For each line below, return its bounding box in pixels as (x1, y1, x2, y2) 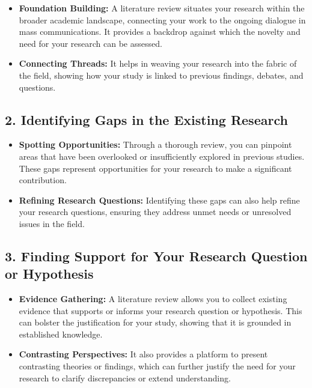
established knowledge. (19, 327, 103, 340)
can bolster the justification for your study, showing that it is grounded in (19, 316, 292, 329)
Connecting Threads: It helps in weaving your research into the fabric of (19, 57, 297, 70)
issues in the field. (19, 217, 85, 229)
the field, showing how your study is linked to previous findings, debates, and (19, 68, 304, 81)
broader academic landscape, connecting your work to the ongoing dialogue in (19, 13, 306, 26)
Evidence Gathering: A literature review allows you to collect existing (19, 293, 287, 305)
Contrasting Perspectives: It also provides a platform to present (19, 348, 268, 360)
